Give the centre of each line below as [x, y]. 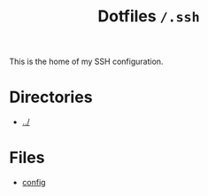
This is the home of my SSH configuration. [86, 62]
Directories [51, 97]
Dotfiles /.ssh [149, 16]
